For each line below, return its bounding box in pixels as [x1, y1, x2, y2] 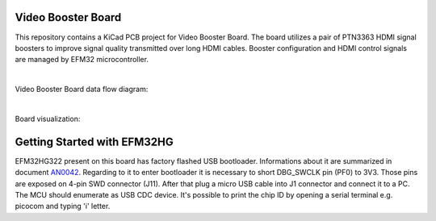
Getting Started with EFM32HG [15, 135, 174, 148]
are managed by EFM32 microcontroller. [15, 55, 149, 65]
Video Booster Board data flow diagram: [15, 85, 149, 94]
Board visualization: [15, 114, 81, 123]
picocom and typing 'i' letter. [15, 202, 111, 211]
